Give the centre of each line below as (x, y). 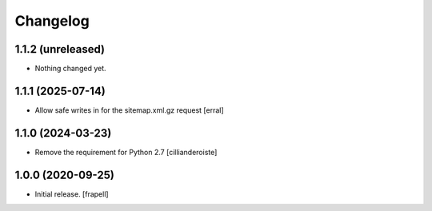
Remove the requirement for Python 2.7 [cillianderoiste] (126, 152)
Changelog (52, 21)
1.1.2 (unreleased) (60, 49)
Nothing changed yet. (71, 69)
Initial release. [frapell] (72, 194)
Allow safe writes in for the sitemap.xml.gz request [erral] (129, 110)
